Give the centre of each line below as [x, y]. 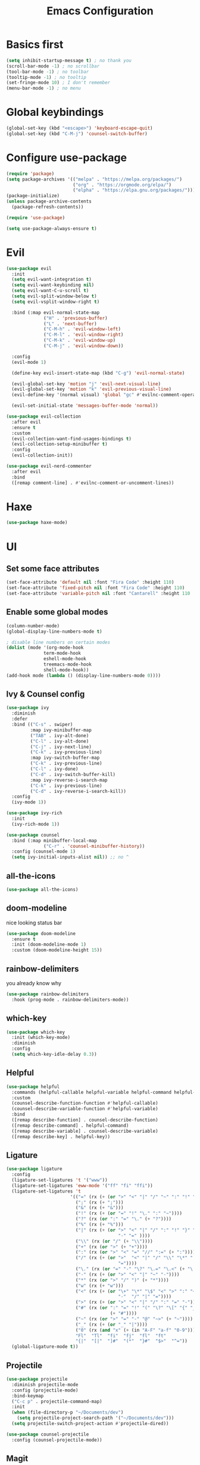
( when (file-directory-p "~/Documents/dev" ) [68, 1412]
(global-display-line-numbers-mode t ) [54, 632]
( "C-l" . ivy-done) [54, 769]
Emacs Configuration [100, 11]
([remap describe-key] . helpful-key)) [61, 1136]
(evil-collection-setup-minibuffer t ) [60, 444]
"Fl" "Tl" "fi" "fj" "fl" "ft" [121, 1336]
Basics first [35, 45]
